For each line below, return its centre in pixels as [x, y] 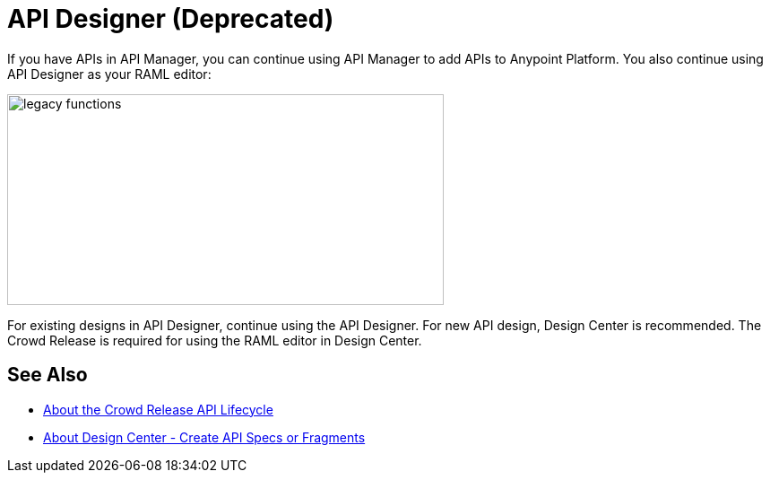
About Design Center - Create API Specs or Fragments [204, 437]
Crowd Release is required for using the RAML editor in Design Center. [215, 340]
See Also [48, 375]
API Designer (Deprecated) [171, 19]
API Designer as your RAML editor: [109, 74]
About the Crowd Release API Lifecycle [158, 409]
